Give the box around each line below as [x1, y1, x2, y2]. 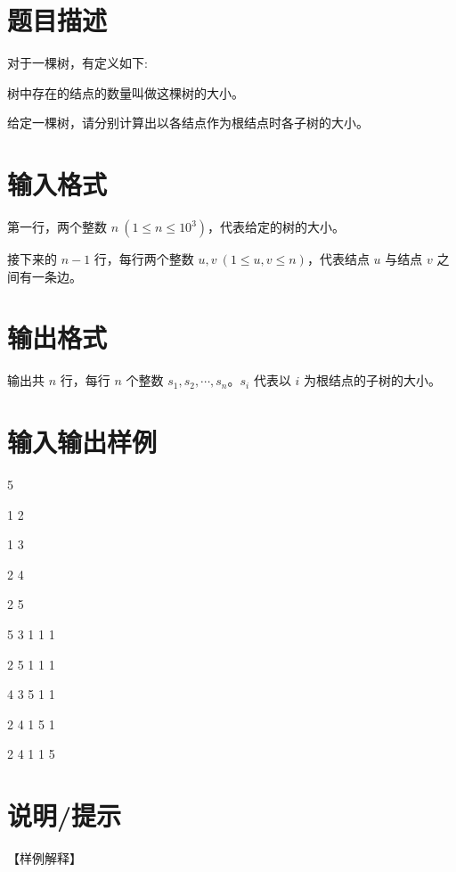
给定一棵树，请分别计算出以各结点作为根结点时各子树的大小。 [7, 113, 369, 132]
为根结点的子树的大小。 [304, 371, 442, 390]
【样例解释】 [7, 849, 82, 868]
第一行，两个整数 [7, 218, 107, 236]
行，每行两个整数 [94, 250, 194, 268]
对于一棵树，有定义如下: [7, 53, 148, 72]
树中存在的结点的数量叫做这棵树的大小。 [7, 83, 244, 102]
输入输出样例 [7, 424, 158, 460]
